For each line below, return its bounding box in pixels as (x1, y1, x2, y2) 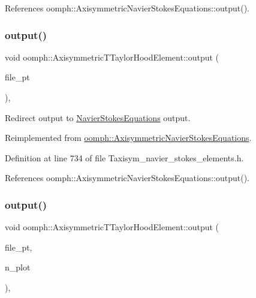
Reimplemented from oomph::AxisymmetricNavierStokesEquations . (5, 131, 252, 144)
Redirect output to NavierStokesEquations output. (5, 111, 191, 124)
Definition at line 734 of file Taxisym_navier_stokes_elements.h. (5, 151, 244, 164)
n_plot (5, 261, 31, 273)
